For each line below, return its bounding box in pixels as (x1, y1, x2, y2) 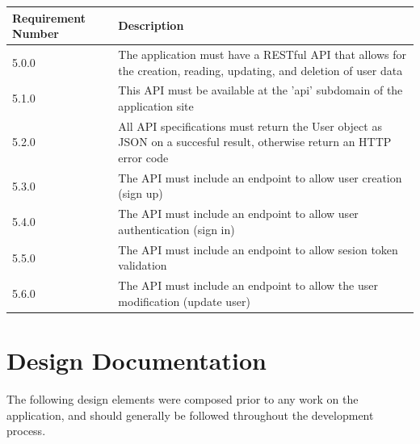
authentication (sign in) (118, 220, 235, 237)
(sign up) (118, 185, 163, 202)
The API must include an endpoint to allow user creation (118, 169, 402, 186)
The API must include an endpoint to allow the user (118, 277, 378, 294)
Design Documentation (6, 344, 267, 377)
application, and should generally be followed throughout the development (6, 406, 374, 423)
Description (118, 17, 184, 34)
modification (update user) (118, 292, 250, 309)
